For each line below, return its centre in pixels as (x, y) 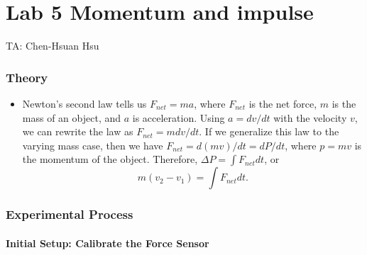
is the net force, (283, 103)
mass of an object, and (72, 117)
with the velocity (310, 117)
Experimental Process (70, 214)
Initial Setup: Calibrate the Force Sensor (108, 243)
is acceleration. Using (179, 117)
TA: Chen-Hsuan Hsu (53, 46)
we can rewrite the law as (78, 131)
